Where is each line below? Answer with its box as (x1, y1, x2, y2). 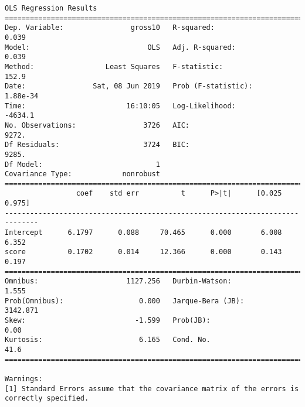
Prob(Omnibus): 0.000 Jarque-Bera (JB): (5, 296, 245, 305)
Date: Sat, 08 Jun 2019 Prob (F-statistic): (5, 82, 253, 91)
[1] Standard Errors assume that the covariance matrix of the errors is (5, 384, 299, 393)
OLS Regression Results (5, 4, 97, 12)
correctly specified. (5, 394, 89, 403)
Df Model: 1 (5, 160, 160, 169)
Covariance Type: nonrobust (5, 170, 160, 179)
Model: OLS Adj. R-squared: (5, 43, 236, 52)
